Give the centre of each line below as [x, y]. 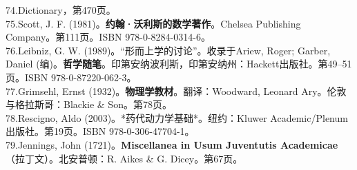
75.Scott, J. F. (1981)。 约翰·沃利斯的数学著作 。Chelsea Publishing [153, 23]
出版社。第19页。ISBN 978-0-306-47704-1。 [100, 131]
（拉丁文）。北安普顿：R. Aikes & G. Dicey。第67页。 [124, 158]
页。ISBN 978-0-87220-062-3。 [71, 77]
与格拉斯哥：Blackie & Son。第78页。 [89, 104]
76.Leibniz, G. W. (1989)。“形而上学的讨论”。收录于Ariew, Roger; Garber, [168, 50]
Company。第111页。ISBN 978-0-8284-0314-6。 [108, 37]
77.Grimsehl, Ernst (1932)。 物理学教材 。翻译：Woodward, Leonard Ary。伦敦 [176, 91]
